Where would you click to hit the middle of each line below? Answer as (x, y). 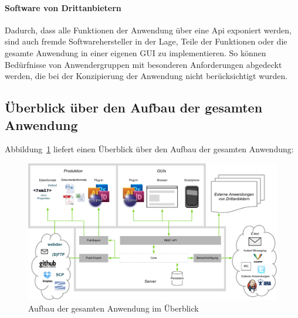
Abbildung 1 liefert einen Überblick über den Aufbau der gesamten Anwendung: (149, 149)
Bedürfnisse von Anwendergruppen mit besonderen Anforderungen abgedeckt (143, 64)
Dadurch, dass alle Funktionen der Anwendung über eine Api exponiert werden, (148, 30)
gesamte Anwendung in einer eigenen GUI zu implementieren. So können (136, 52)
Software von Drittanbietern (63, 7)
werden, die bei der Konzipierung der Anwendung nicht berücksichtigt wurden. (146, 76)
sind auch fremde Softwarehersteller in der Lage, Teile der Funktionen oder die (146, 41)
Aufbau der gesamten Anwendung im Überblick (114, 308)
